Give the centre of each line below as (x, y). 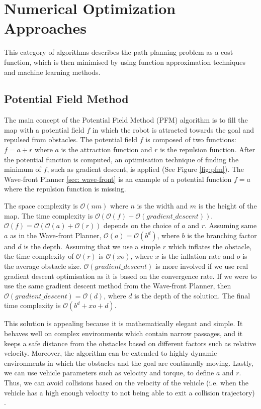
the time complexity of (39, 256)
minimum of (23, 169)
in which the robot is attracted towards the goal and (173, 129)
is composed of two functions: (191, 139)
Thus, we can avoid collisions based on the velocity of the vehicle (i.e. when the (126, 382)
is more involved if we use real (202, 266)
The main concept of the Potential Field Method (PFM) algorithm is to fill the (126, 120)
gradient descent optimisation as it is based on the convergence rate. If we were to (130, 276)
